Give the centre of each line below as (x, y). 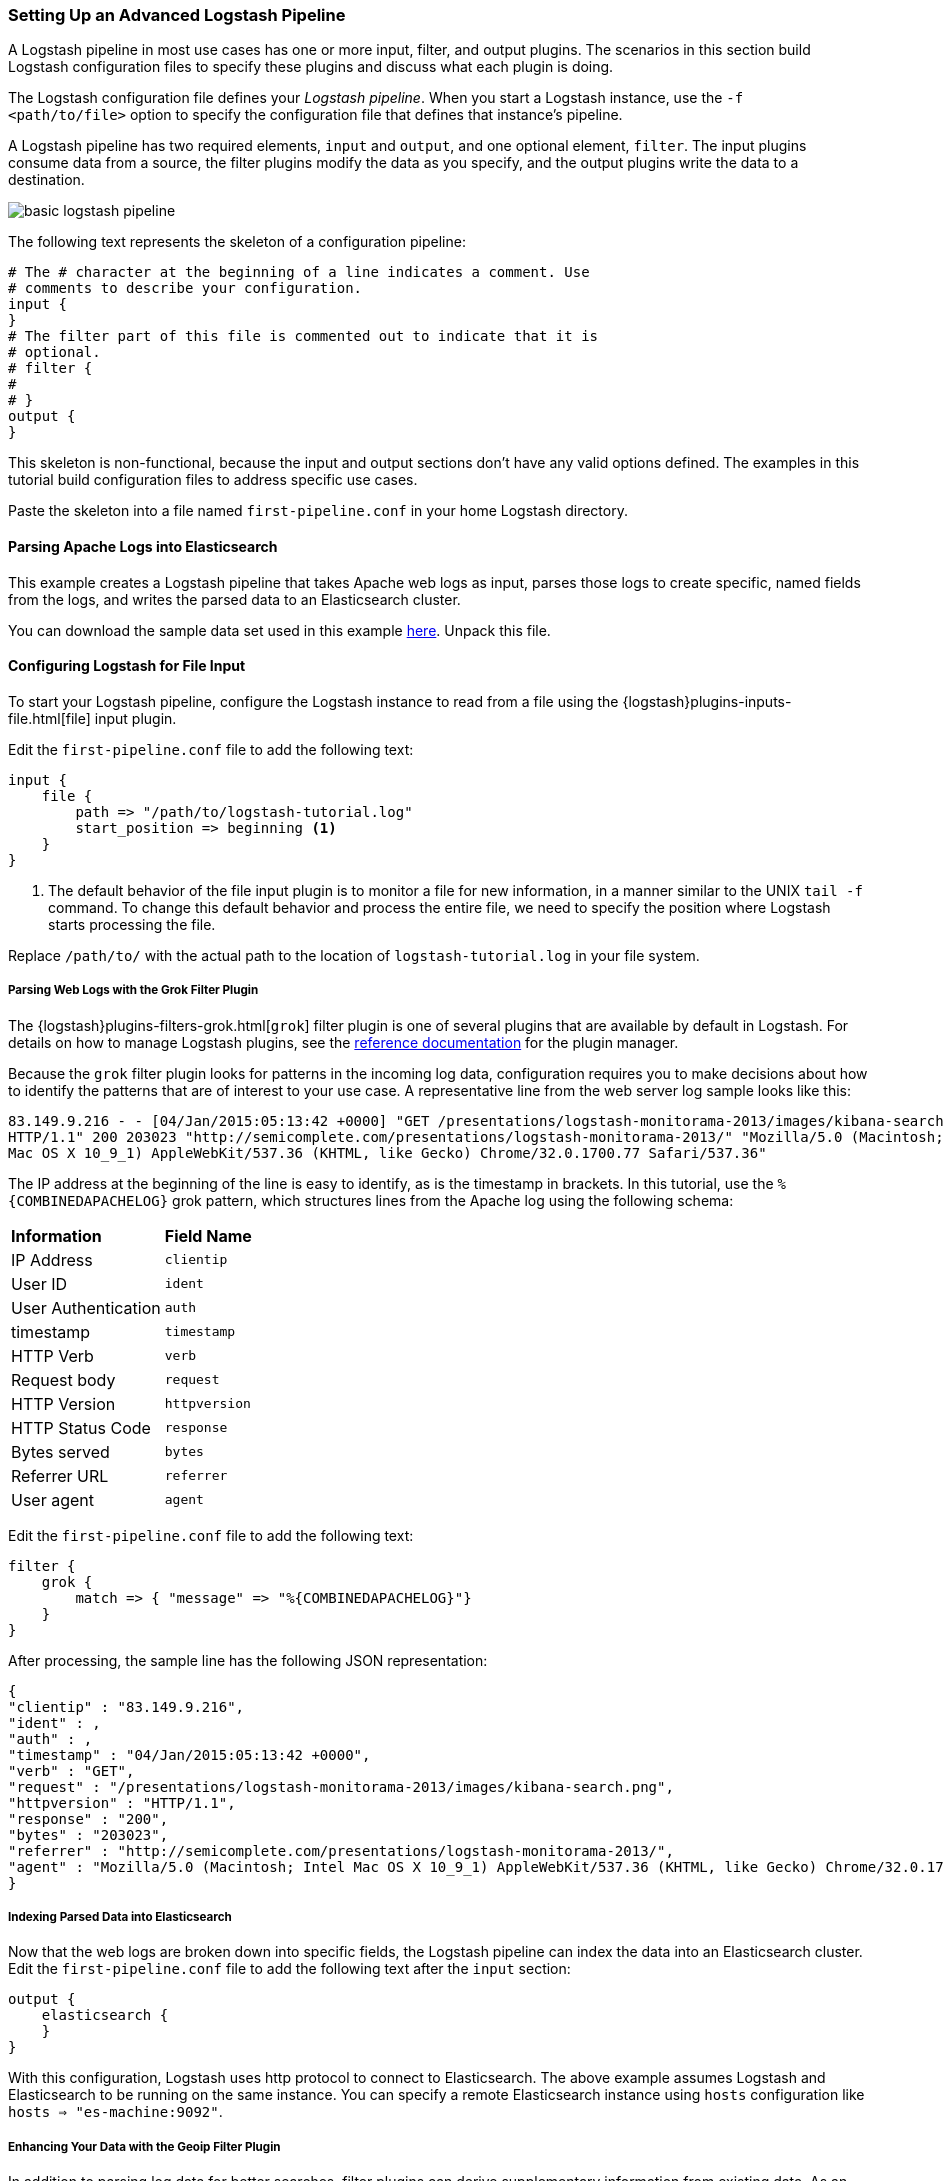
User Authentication (86, 1307)
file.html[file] (49, 718)
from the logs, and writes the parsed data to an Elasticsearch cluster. (234, 599)
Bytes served (60, 1451)
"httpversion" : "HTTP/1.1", (122, 1802)
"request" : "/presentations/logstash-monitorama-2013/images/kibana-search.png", (341, 1786)
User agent (53, 1499)
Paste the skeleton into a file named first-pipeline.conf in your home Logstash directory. (318, 511)
